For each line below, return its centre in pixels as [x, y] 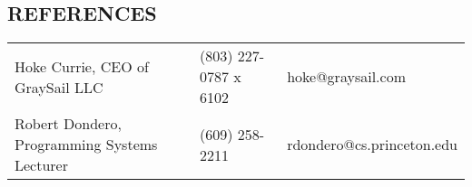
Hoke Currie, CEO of [82, 66]
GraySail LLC [59, 87]
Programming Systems [86, 145]
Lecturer [41, 165]
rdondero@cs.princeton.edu [372, 145]
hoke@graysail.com [346, 77]
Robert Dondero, [68, 124]
